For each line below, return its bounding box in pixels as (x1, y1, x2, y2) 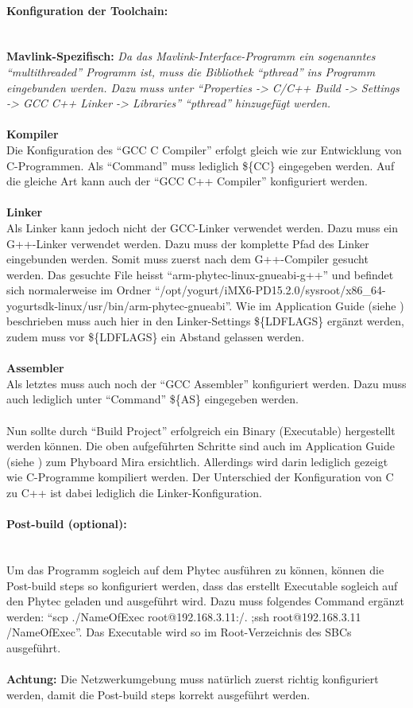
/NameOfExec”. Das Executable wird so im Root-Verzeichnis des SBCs (6, 624, 352, 640)
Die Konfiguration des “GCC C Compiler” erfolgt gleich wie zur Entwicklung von (6, 141, 402, 158)
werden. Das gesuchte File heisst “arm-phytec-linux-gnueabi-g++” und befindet (6, 266, 394, 282)
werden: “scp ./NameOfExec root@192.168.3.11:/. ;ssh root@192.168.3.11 (6, 608, 361, 624)
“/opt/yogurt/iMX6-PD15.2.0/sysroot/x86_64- (154, 282, 386, 298)
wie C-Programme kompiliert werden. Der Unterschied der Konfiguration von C (6, 469, 394, 485)
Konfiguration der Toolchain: (6, 2, 168, 18)
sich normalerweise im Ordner (6, 282, 152, 298)
